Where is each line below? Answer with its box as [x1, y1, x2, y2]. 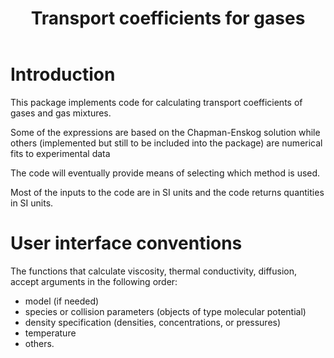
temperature [24, 327, 77, 339]
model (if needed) [24, 295, 100, 307]
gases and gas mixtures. [10, 107, 112, 119]
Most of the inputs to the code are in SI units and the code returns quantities [10, 186, 325, 198]
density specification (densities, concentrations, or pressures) [24, 316, 282, 328]
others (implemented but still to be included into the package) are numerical [10, 137, 323, 149]
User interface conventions [10, 232, 243, 255]
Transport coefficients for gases [30, 7, 306, 30]
